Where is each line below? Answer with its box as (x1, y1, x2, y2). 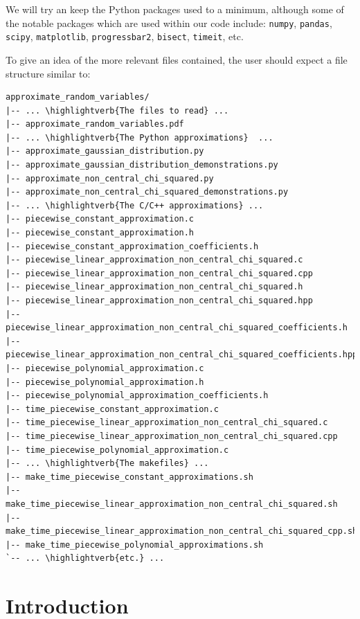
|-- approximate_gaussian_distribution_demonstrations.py (6, 160, 278, 170)
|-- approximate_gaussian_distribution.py (6, 146, 204, 156)
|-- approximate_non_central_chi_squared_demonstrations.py (6, 187, 289, 197)
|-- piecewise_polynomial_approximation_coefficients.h (6, 391, 269, 401)
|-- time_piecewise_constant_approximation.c (6, 404, 219, 414)
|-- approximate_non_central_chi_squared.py (6, 173, 214, 183)
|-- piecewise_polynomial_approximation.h (6, 377, 204, 387)
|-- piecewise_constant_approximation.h (6, 228, 195, 238)
